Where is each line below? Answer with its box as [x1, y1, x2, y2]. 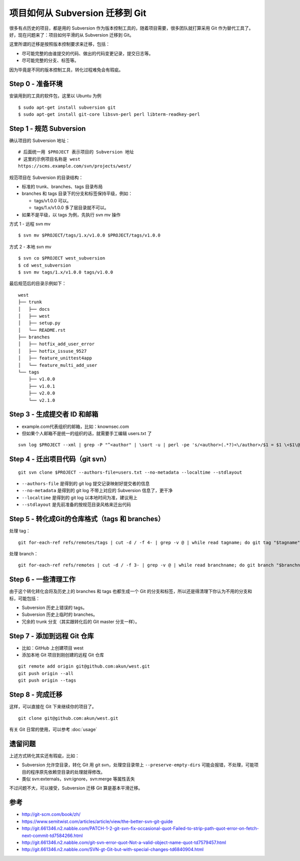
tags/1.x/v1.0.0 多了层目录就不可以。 [34, 204, 109, 210]
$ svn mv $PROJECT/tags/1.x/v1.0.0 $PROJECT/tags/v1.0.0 [18, 233, 161, 238]
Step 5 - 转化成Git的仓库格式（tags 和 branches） [9, 515, 165, 523]
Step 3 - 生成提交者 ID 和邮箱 [9, 410, 98, 418]
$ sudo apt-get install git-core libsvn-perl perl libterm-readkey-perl [18, 112, 200, 117]
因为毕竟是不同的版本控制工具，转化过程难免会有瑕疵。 [9, 67, 123, 73]
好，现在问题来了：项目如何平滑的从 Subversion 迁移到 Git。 [9, 32, 134, 38]
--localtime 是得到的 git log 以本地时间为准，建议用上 [21, 494, 137, 501]
